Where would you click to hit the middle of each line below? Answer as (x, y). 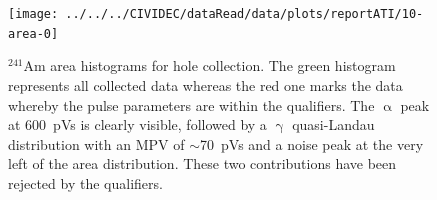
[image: (33, 14)
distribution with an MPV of (96, 143)
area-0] (33, 33)
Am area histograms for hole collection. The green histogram (209, 65)
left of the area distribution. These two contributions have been (202, 163)
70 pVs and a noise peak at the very (312, 143)
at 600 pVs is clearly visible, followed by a (137, 124)
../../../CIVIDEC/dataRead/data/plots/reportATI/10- (244, 14)
